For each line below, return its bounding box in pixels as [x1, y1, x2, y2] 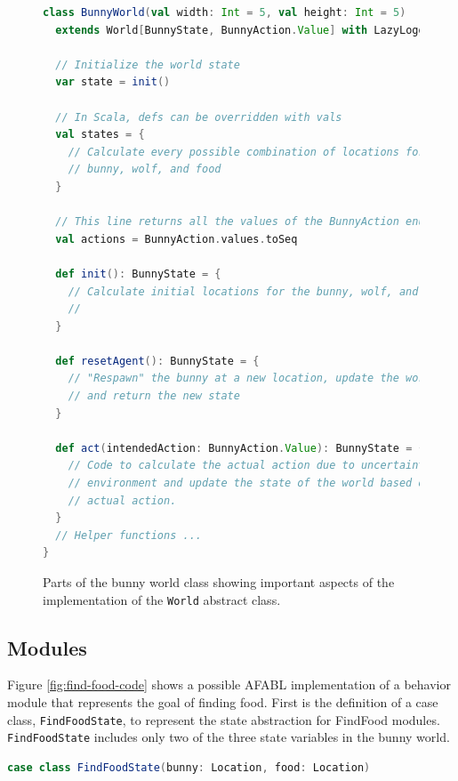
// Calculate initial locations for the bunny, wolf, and [68, 285, 419, 298]
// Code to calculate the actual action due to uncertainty [68, 459, 431, 472]
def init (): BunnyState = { [55, 267, 221, 280]
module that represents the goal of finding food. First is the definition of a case [7, 693, 438, 712]
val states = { [55, 128, 145, 141]
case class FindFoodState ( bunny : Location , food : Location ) [7, 761, 371, 774]
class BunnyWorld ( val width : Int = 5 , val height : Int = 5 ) [43, 6, 406, 19]
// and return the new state [68, 390, 240, 403]
